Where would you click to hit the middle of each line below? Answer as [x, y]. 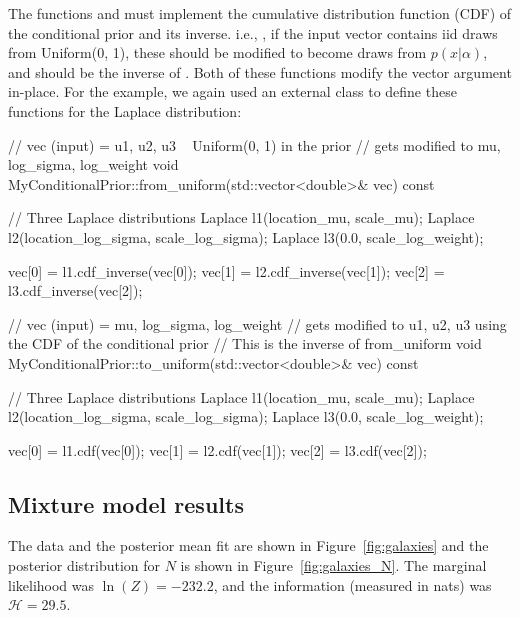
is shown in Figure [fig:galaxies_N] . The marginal [333, 565]
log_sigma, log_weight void [93, 164]
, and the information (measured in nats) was [352, 584]
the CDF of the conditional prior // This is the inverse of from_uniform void [245, 343]
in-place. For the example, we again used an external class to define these [232, 91]
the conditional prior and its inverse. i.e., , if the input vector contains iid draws [253, 32]
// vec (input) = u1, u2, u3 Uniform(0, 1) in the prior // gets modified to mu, [254, 144]
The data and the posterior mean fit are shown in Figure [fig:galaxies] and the [248, 545]
